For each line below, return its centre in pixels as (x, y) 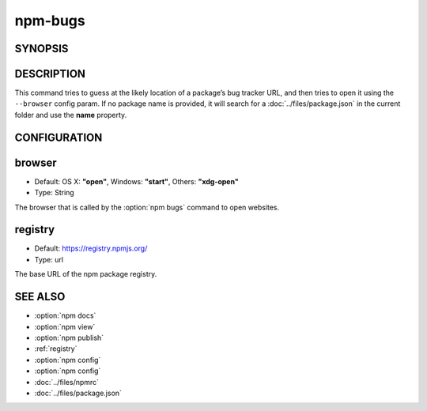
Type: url (49, 259)
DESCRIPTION (50, 74)
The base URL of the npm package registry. (86, 274)
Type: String (54, 193)
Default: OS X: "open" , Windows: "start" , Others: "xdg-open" (136, 181)
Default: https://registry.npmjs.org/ (91, 248)
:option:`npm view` (65, 326)
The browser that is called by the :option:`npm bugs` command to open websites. (147, 207)
